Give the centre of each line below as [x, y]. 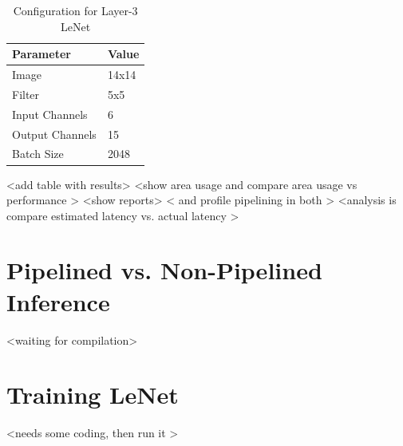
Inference [58, 301]
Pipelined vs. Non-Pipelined [164, 270]
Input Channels [50, 114]
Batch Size [38, 154]
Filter [26, 94]
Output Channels [54, 134]
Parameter [41, 54]
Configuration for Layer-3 [75, 10]
